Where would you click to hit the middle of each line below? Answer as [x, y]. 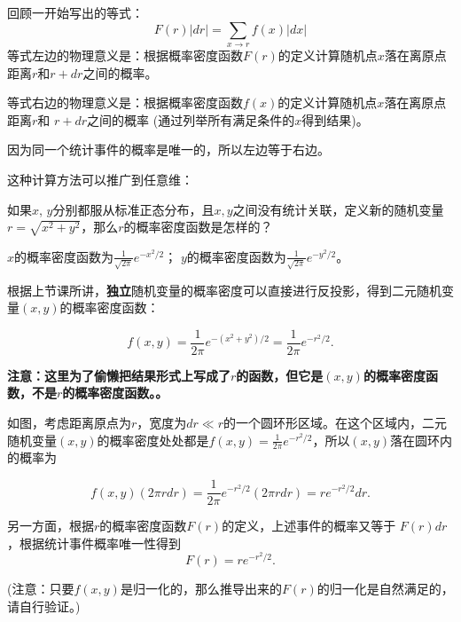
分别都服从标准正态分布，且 [133, 209]
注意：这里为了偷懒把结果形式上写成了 [119, 375]
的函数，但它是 [280, 375]
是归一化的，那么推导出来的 [201, 588]
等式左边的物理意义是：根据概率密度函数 [125, 55]
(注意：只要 [41, 588]
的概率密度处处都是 [153, 440]
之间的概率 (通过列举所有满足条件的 [191, 119]
